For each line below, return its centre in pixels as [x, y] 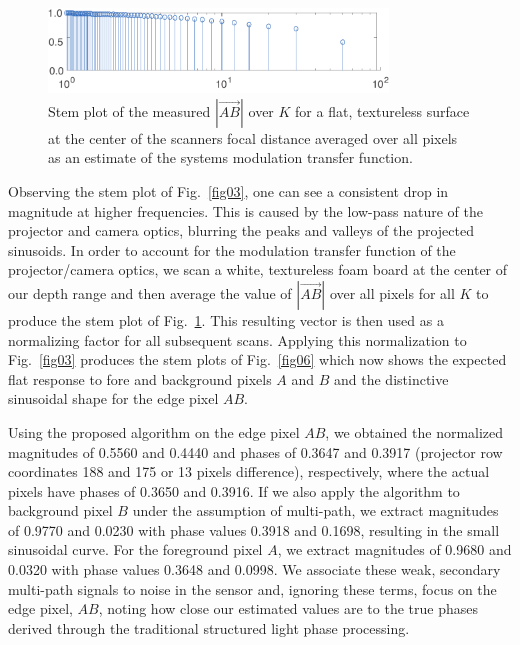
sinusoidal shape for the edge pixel [113, 398]
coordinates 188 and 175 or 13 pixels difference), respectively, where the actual [249, 471]
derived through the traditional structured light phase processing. [209, 627]
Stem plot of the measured [129, 110]
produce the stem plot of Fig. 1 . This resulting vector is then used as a [226, 319]
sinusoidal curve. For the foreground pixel [135, 549]
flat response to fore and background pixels [140, 378]
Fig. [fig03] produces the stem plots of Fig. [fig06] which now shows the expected [257, 359]
